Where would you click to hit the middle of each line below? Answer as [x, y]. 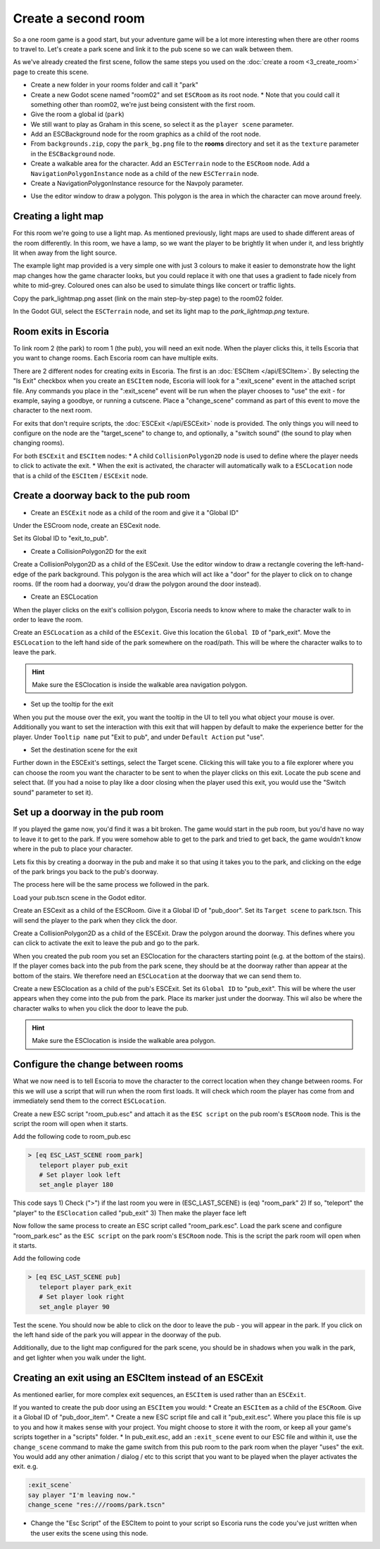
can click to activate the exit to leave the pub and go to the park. [106, 943]
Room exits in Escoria [61, 331]
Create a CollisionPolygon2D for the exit [89, 551]
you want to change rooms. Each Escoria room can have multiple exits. [115, 358]
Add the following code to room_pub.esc [72, 1137]
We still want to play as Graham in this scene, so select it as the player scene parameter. [162, 124]
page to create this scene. [51, 72]
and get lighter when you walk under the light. [80, 1358]
